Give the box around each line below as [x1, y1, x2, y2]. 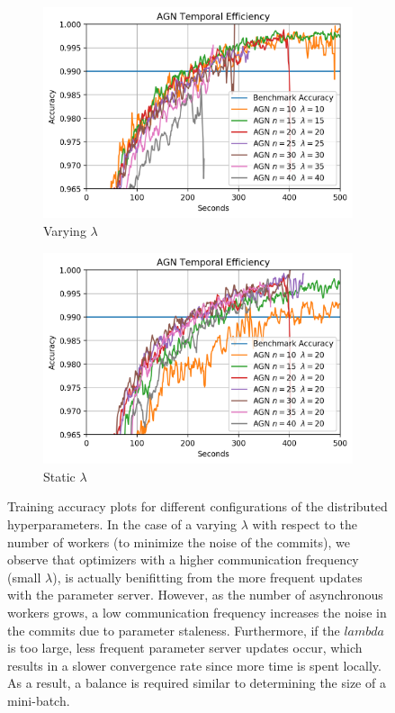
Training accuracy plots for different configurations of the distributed [7, 497, 388, 516]
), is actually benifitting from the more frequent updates [52, 567, 363, 586]
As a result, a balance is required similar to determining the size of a [7, 673, 386, 692]
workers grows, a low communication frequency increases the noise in [7, 602, 387, 621]
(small [7, 567, 41, 586]
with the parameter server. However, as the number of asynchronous [7, 585, 383, 604]
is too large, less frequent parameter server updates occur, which [7, 638, 363, 657]
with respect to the [252, 514, 357, 533]
